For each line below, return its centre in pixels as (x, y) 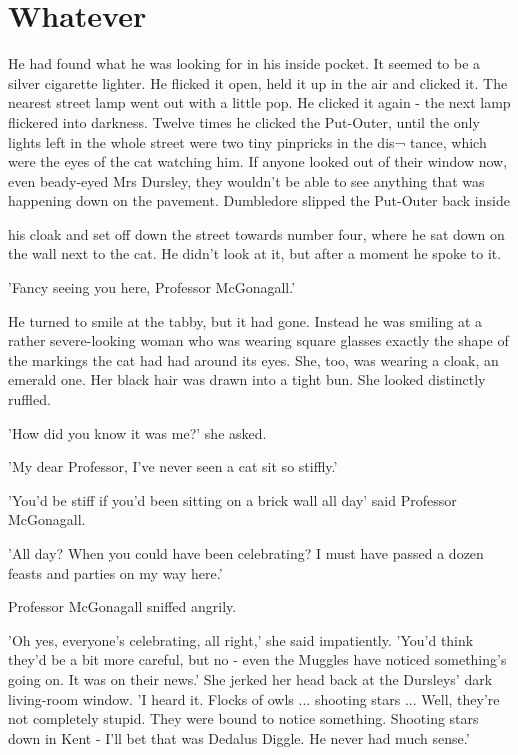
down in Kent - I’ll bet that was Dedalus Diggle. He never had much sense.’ (239, 737)
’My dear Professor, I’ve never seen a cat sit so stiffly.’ (173, 466)
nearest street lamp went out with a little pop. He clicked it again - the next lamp (259, 102)
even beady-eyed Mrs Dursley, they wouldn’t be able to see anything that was (246, 180)
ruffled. (29, 399)
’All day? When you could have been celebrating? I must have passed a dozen (246, 553)
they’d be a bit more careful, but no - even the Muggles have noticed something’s (257, 659)
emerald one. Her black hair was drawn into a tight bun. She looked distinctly (247, 379)
